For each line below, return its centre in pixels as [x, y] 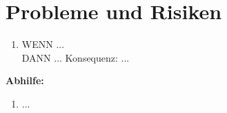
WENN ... [43, 44]
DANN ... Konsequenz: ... [76, 57]
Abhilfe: [25, 80]
